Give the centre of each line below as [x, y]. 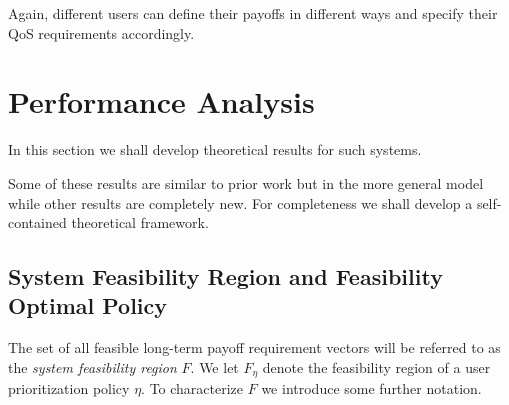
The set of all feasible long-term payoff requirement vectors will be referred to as [254, 347]
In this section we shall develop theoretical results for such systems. [215, 149]
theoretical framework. [140, 222]
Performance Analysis [161, 101]
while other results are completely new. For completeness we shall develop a [240, 202]
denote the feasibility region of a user [376, 366]
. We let [214, 366]
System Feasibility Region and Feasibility [225, 276]
